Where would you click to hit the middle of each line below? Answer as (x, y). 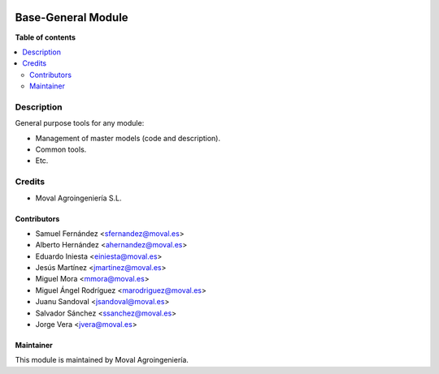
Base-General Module (72, 17)
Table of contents (46, 37)
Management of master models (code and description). (128, 138)
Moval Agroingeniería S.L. (78, 198)
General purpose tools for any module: (80, 123)
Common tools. (61, 149)
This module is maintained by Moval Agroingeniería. (102, 360)
